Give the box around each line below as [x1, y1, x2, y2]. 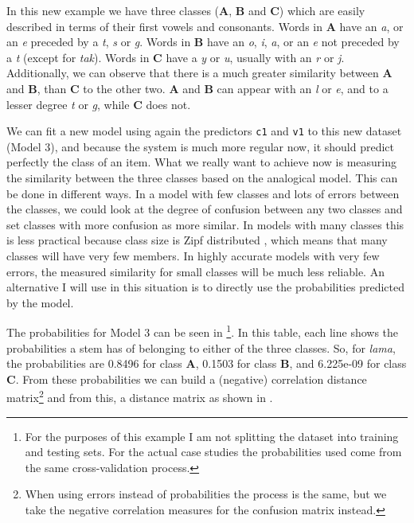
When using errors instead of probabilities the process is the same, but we [25, 486, 387, 502]
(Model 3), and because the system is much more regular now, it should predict [6, 138, 395, 154]
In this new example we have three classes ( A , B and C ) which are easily [6, 2, 365, 18]
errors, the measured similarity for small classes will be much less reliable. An [6, 263, 385, 279]
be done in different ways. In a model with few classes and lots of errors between [6, 185, 400, 201]
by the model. [6, 294, 74, 310]
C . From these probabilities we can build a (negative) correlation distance [6, 370, 367, 387]
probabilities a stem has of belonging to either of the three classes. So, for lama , [6, 339, 396, 356]
